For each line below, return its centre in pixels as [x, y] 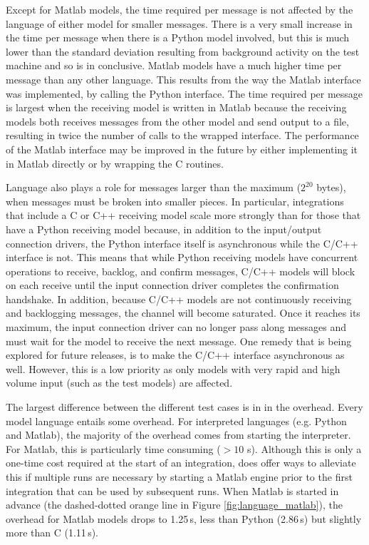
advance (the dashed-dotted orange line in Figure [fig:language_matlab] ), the [174, 505]
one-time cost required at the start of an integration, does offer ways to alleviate [181, 463]
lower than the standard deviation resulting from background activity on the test [183, 51]
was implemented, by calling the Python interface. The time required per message [184, 93]
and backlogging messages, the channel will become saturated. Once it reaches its [183, 313]
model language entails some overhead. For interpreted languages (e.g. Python [176, 421]
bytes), [331, 187]
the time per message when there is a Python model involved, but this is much [178, 37]
